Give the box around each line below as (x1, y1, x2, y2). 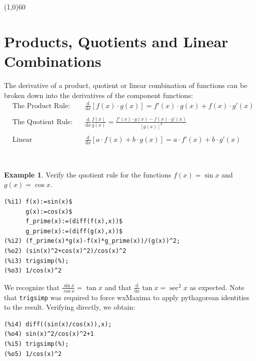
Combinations (4, 50, 101, 71)
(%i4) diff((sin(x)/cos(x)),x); (4, 320, 112, 328)
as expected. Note (190, 282, 244, 292)
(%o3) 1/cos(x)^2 (4, 267, 62, 275)
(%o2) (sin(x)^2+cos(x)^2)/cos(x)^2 (4, 247, 126, 254)
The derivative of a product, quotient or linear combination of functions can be (4, 79, 247, 90)
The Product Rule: (12, 102, 70, 110)
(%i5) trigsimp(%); (4, 340, 69, 347)
